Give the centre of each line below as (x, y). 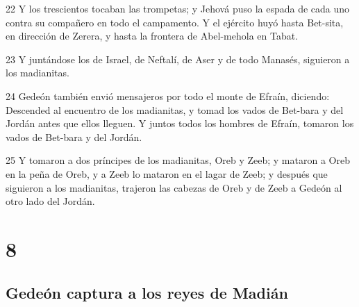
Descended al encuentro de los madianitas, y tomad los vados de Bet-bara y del (175, 109)
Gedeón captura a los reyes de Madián (147, 293)
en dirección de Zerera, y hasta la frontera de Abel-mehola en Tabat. (152, 36)
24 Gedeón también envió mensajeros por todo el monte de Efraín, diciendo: (168, 96)
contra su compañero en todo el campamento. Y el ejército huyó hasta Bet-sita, (175, 22)
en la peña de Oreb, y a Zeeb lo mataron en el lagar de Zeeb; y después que (167, 173)
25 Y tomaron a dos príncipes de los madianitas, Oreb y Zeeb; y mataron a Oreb (178, 160)
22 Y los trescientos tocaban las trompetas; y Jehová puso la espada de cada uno (178, 8)
